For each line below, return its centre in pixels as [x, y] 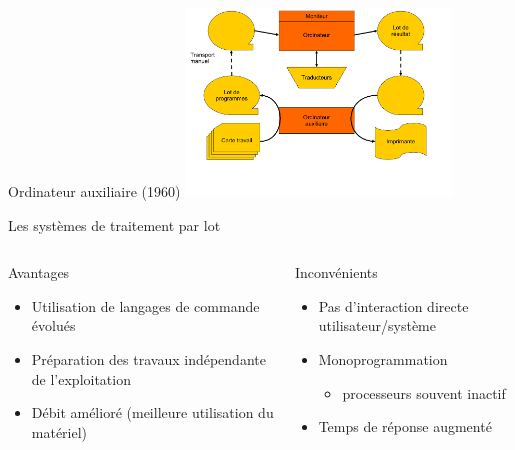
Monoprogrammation [383, 358]
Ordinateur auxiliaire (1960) [94, 190]
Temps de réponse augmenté [405, 426]
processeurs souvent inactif [424, 392]
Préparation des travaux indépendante [148, 358]
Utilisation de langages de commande [145, 305]
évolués [53, 325]
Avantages [39, 272]
